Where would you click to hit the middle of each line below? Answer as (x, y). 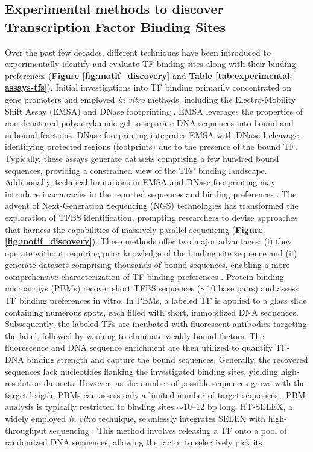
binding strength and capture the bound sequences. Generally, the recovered (167, 359)
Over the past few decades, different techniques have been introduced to (138, 52)
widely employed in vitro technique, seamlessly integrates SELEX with (135, 418)
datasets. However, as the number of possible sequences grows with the (175, 383)
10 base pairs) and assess (253, 288)
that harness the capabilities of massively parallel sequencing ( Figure (134, 229)
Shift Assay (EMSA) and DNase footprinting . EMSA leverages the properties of (154, 111)
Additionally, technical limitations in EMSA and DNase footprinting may (140, 182)
